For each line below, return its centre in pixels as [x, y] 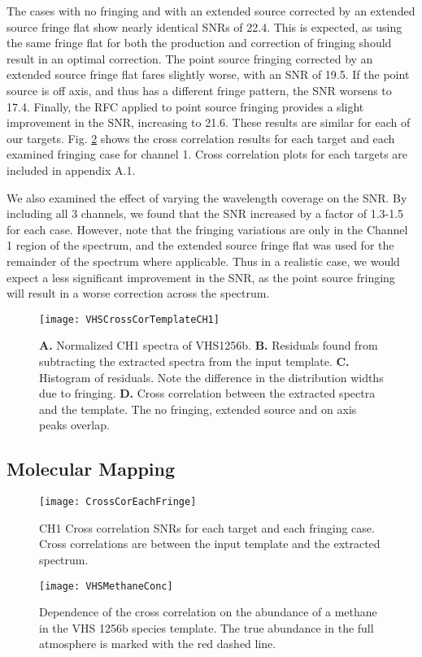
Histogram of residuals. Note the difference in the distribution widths [211, 377]
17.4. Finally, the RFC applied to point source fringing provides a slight [185, 106]
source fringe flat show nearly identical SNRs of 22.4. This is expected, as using [204, 26]
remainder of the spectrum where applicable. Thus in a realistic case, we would [203, 261]
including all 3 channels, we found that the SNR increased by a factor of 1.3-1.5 [205, 213]
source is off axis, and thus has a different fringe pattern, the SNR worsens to [199, 90]
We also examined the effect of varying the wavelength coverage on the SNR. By [207, 197]
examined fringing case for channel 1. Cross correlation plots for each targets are [207, 154]
